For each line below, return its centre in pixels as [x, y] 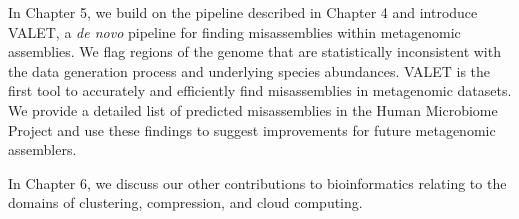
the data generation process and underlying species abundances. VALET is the [249, 70]
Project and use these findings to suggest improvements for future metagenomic [252, 129]
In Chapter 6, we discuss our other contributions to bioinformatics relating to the [257, 182]
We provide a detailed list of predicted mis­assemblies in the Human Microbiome [253, 109]
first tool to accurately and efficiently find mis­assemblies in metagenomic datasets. [260, 90]
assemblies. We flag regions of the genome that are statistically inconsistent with [254, 51]
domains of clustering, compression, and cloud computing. [185, 202]
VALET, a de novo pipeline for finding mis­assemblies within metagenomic [234, 31]
